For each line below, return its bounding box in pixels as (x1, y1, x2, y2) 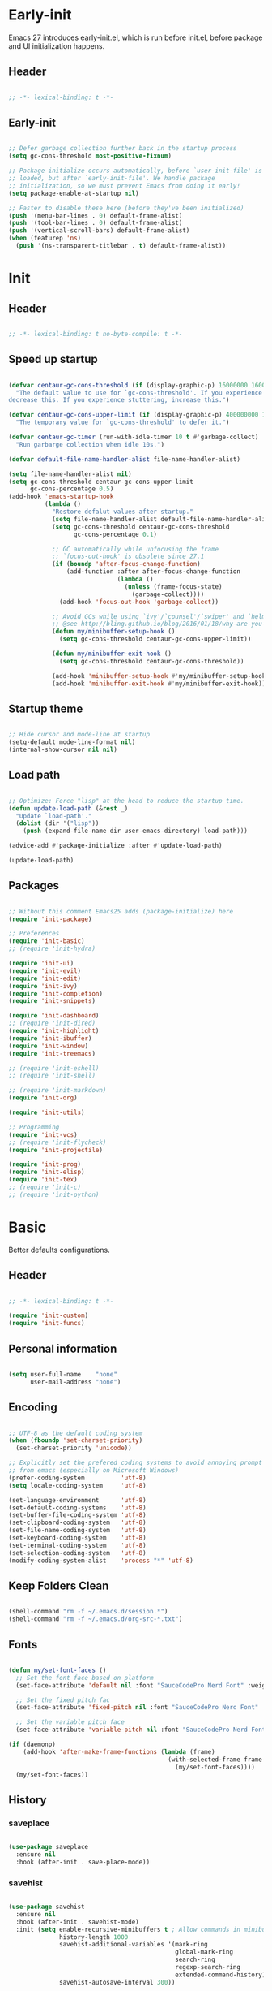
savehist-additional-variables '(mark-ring (59, 1941, 208, 1949)
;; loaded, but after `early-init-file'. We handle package (8, 175, 216, 183)
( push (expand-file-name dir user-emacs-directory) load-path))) (23, 827, 249, 836)
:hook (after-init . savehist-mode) (15, 1918, 139, 1926)
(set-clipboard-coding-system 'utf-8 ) (8, 1518, 147, 1527)
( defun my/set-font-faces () (8, 1666, 107, 1674)
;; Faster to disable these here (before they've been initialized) (8, 204, 244, 212)
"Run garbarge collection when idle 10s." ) (15, 440, 164, 448)
